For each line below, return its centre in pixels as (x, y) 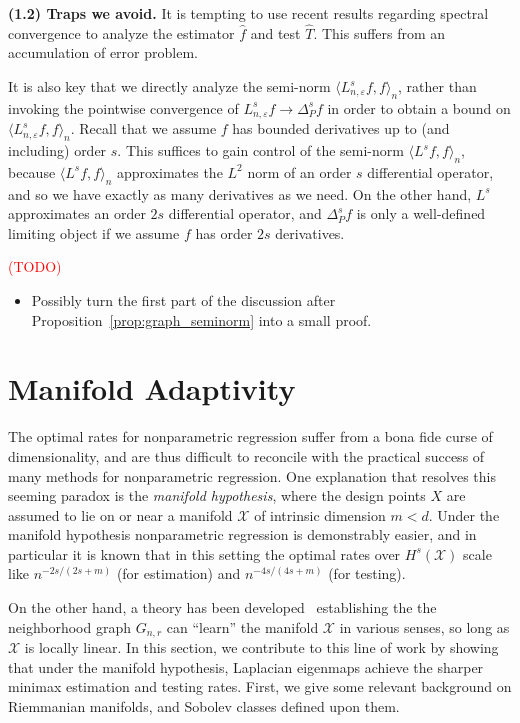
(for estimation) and (178, 573)
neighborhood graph (70, 626)
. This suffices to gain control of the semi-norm (260, 150)
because (32, 171)
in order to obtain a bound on (419, 107)
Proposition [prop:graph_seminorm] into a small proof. (201, 319)
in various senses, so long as (424, 626)
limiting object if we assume (94, 232)
